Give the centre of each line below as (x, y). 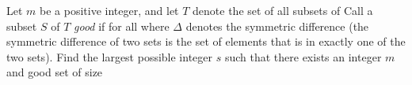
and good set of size (55, 72)
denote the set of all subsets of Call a (283, 10)
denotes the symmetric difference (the (277, 26)
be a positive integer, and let (109, 10)
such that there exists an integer (303, 56)
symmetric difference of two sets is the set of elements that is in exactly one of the (206, 41)
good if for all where (122, 26)
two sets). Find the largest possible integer (110, 56)
